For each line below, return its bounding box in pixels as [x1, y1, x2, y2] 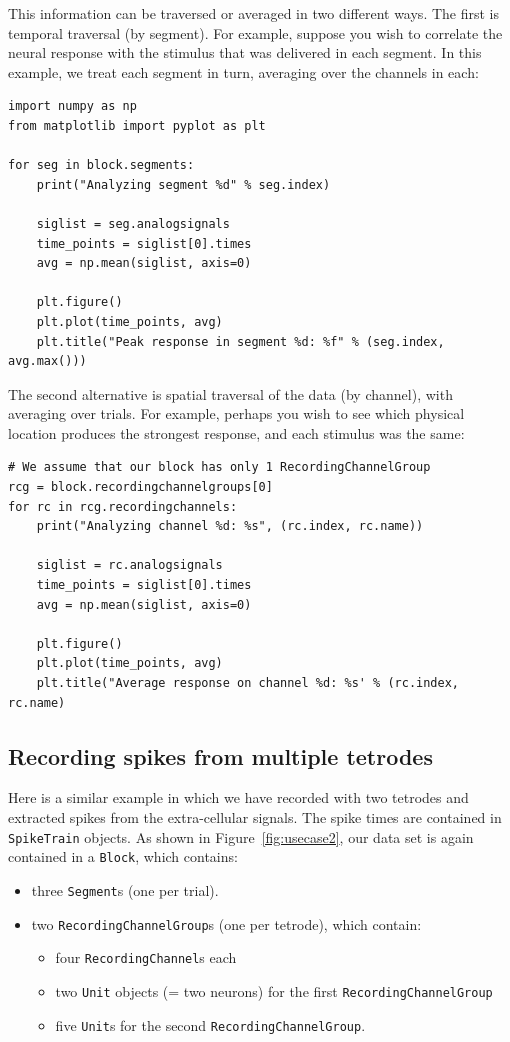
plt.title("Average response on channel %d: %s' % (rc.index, [36, 676, 460, 690]
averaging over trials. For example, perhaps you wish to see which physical [8, 403, 465, 424]
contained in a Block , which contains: [8, 846, 238, 867]
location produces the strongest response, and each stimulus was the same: [8, 422, 465, 443]
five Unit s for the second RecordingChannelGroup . [55, 1014, 366, 1035]
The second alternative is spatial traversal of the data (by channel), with [8, 383, 453, 404]
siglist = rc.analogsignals [36, 558, 223, 573]
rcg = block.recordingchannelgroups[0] [8, 480, 273, 495]
